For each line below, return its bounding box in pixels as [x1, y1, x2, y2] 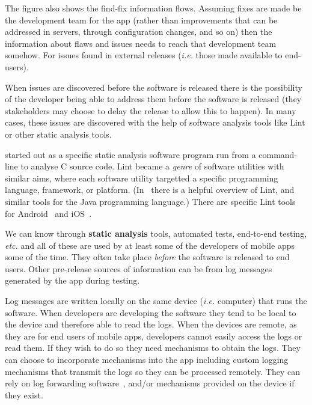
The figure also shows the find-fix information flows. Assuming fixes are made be [5, 2, 302, 14]
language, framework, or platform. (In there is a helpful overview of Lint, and [5, 183, 295, 196]
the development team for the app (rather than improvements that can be [5, 13, 278, 26]
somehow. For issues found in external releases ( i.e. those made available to [5, 49, 283, 61]
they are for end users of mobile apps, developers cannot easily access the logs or [5, 329, 302, 342]
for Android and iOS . [5, 207, 92, 219]
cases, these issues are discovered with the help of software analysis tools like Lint [5, 116, 305, 129]
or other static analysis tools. [5, 127, 112, 140]
